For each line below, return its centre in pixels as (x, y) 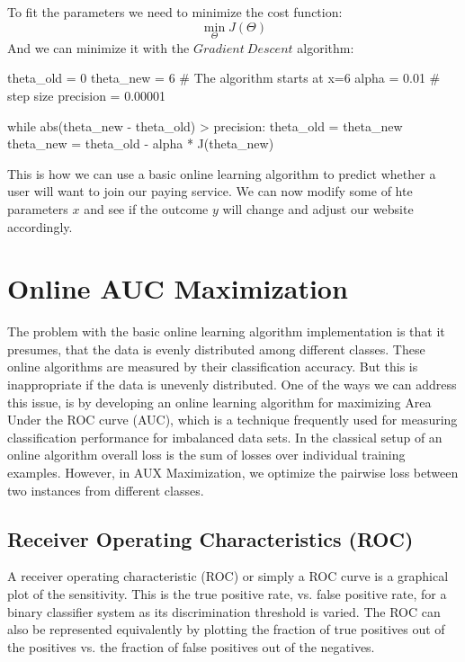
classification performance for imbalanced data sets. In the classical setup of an (225, 437)
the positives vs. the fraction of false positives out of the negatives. (191, 646)
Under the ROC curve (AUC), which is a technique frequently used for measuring (232, 420)
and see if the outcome (146, 208)
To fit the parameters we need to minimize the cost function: (175, 12)
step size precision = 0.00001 (87, 95)
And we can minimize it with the (98, 47)
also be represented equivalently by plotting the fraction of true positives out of (226, 629)
